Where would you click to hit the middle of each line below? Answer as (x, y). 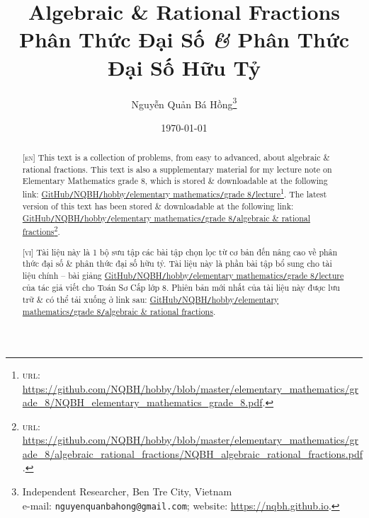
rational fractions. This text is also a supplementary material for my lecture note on (177, 169)
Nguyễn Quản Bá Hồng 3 (184, 103)
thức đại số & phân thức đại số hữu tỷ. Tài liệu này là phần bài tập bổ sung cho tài (177, 264)
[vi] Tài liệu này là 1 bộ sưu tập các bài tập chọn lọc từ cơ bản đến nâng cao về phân (180, 252)
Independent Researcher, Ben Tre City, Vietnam (127, 491)
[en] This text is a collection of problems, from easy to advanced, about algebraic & (176, 157)
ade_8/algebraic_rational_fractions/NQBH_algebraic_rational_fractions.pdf (192, 453)
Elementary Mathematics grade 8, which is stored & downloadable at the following (175, 181)
